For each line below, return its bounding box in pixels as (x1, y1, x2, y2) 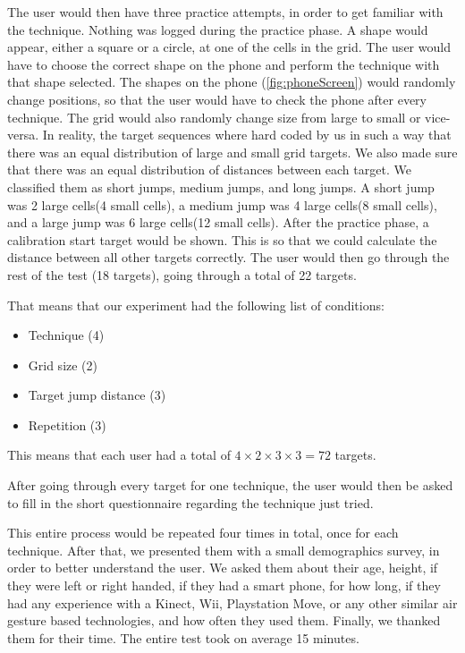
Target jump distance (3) (28, 386, 166, 404)
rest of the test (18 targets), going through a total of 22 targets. (7, 265, 357, 284)
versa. (7, 125, 39, 144)
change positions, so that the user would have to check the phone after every (7, 89, 427, 108)
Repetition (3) (28, 415, 106, 434)
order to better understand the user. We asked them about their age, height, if (7, 558, 438, 577)
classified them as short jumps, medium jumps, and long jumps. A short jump (7, 177, 435, 196)
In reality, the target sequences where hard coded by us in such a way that (42, 125, 452, 144)
